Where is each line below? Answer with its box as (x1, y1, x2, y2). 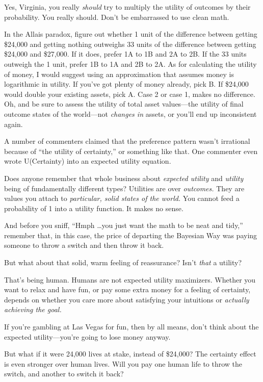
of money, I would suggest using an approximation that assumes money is (4, 68, 234, 79)
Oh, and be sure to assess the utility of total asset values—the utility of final (4, 98, 244, 109)
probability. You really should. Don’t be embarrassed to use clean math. (4, 11, 229, 22)
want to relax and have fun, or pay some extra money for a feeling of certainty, (4, 284, 251, 295)
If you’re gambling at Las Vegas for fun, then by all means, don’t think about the (4, 321, 259, 332)
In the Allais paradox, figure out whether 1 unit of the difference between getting (4, 29, 257, 39)
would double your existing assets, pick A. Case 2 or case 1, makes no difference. (4, 88, 255, 99)
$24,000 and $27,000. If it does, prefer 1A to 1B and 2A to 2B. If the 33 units (4, 48, 247, 59)
